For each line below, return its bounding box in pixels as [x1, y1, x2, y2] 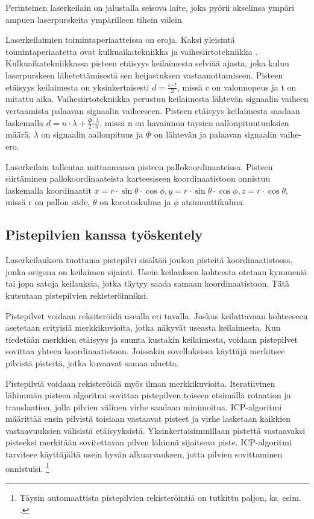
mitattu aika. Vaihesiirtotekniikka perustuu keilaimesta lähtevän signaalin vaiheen [5, 92, 309, 105]
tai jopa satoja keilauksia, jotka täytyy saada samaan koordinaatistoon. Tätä [5, 277, 290, 290]
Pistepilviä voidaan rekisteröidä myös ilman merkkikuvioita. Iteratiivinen [5, 377, 275, 389]
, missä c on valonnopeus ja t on [177, 80, 297, 93]
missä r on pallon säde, [5, 196, 90, 208]
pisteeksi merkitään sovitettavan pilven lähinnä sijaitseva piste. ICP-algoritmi [5, 436, 292, 448]
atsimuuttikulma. [181, 196, 245, 208]
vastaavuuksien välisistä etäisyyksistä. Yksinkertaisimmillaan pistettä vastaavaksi [5, 424, 306, 436]
